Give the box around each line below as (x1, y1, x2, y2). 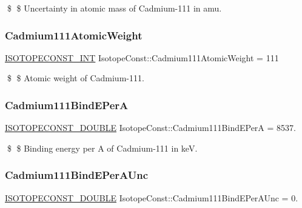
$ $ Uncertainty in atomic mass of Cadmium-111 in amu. (7, 2, 222, 14)
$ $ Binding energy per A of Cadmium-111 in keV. (7, 141, 198, 154)
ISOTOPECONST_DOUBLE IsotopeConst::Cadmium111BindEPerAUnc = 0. (5, 191, 298, 204)
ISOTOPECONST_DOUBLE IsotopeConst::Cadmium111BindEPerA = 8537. (5, 121, 296, 134)
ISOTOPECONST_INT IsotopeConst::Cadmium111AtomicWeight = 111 (5, 51, 279, 64)
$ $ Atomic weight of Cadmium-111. (7, 72, 144, 84)
